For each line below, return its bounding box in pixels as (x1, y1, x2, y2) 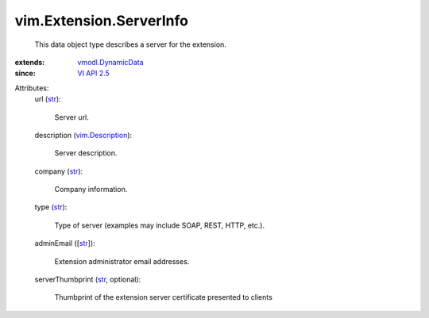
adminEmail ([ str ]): (34, 239, 95, 248)
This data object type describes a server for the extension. (34, 40, 226, 49)
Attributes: (14, 83, 49, 93)
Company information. (54, 185, 128, 194)
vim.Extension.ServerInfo (14, 12, 188, 29)
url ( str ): (34, 94, 61, 104)
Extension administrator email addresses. (54, 256, 190, 266)
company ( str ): (34, 167, 83, 176)
